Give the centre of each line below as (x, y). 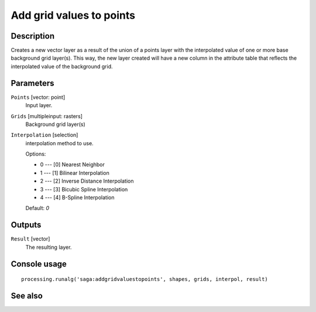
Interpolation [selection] (44, 135)
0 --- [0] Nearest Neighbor (73, 164)
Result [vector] (30, 239)
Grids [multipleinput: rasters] (47, 116)
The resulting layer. (49, 247)
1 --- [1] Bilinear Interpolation (75, 173)
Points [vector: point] (38, 97)
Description (33, 36)
